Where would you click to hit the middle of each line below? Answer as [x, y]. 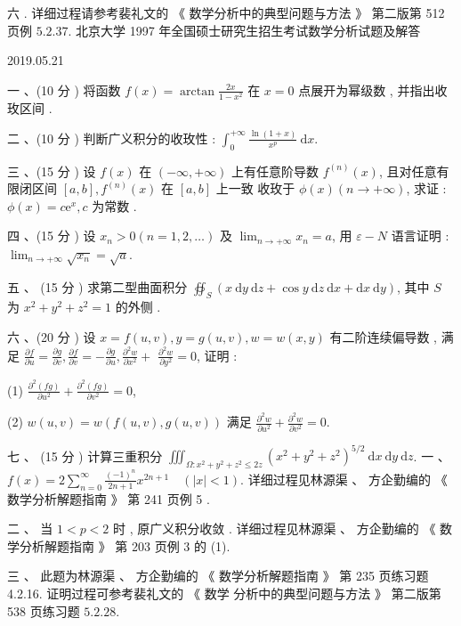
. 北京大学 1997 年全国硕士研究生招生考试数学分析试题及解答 [244, 30]
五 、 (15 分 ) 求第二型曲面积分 [97, 286]
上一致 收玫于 [255, 188]
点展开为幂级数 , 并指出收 [373, 89]
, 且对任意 [408, 171]
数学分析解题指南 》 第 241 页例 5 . [109, 498]
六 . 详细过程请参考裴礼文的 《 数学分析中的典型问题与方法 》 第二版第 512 [226, 12]
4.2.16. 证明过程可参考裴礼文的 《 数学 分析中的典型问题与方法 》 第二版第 [224, 593]
